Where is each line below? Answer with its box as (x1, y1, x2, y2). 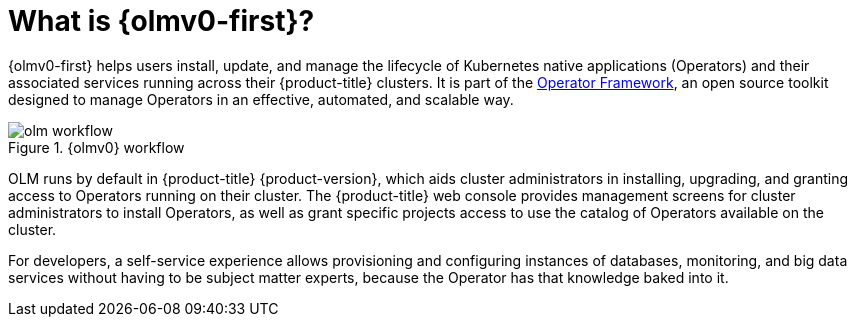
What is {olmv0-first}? (8, 4, 315, 38)
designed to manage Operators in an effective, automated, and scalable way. (8, 90, 514, 108)
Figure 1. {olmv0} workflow (8, 138, 185, 156)
